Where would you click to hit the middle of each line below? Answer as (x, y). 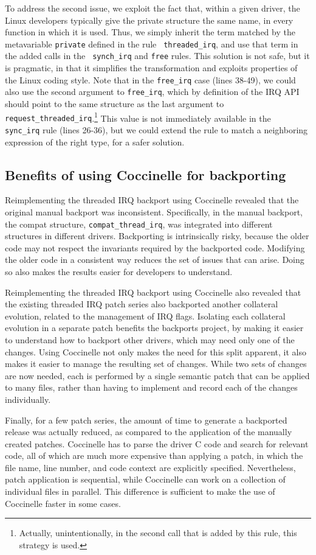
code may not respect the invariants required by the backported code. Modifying (155, 247)
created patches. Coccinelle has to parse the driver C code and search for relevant (157, 443)
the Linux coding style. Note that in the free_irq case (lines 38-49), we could (150, 79)
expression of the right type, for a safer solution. (95, 141)
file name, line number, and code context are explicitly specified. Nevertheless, (150, 467)
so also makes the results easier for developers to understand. (119, 271)
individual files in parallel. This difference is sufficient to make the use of (140, 491)
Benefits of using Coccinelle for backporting (146, 174)
